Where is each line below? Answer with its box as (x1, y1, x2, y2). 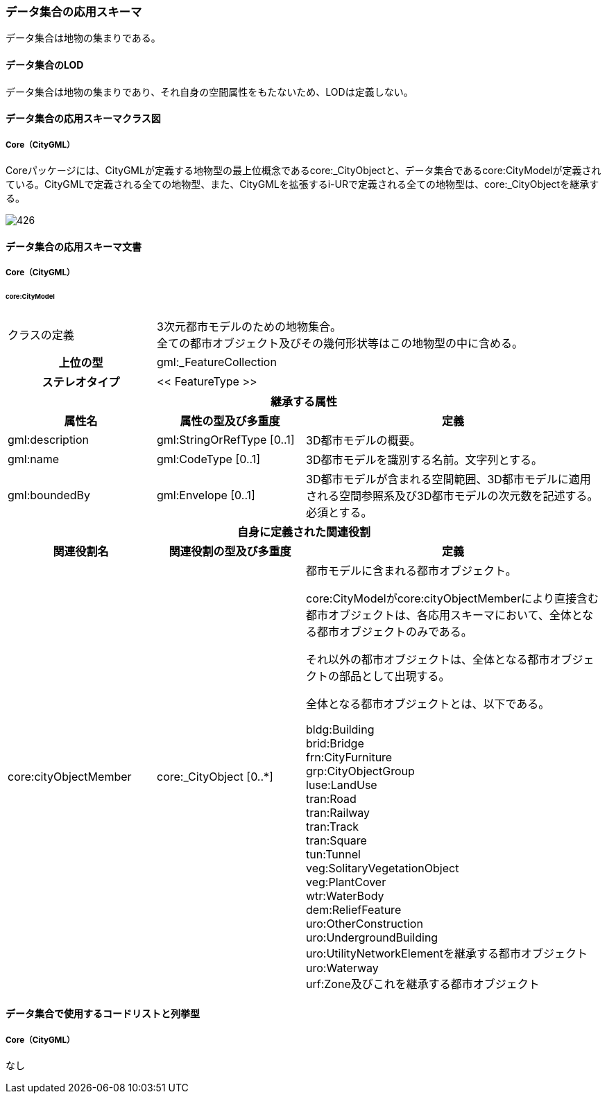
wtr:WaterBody (306, 888, 384, 903)
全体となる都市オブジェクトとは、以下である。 (306, 696, 550, 711)
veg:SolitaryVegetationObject (306, 860, 459, 875)
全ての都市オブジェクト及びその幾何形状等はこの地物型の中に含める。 (157, 336, 524, 350)
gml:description (8, 432, 89, 447)
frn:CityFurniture (306, 750, 393, 764)
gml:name (8, 451, 60, 466)
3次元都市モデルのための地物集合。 (157, 319, 341, 334)
